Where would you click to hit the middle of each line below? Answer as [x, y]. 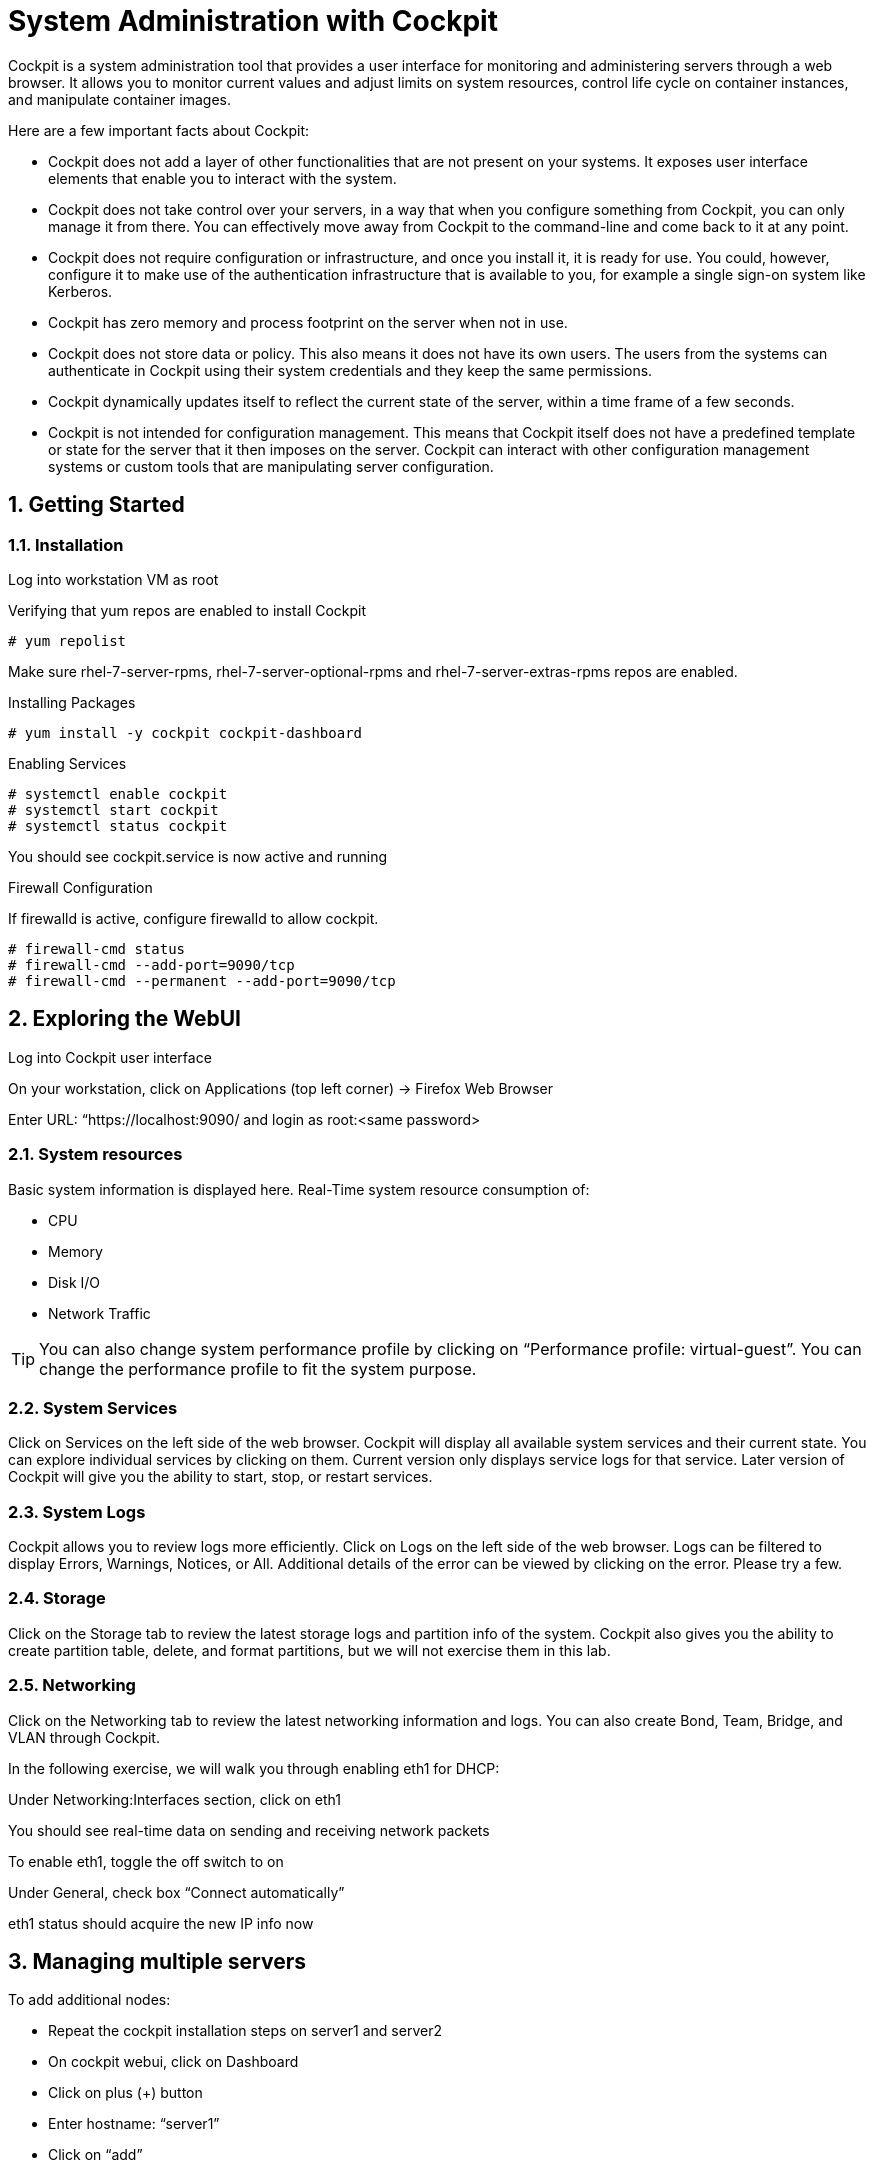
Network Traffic [99, 1313]
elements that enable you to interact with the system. [222, 178]
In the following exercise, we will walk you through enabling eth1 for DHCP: [254, 1768]
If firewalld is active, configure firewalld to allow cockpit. [193, 918]
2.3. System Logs [77, 1511]
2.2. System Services [93, 1407]
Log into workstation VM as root [113, 579]
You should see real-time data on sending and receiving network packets [249, 1830]
